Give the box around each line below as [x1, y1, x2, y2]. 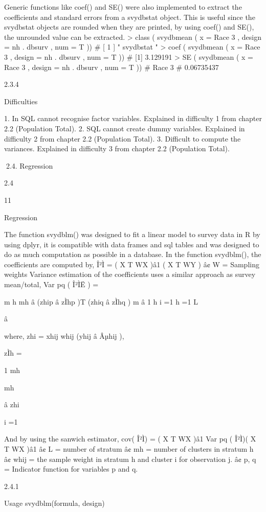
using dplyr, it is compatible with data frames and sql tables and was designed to [4, 239, 259, 249]
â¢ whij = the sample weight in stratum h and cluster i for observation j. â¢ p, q [4, 453, 256, 464]
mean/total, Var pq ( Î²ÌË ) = [4, 279, 99, 290]
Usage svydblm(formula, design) [4, 498, 105, 508]
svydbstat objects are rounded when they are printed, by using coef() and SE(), [4, 21, 254, 32]
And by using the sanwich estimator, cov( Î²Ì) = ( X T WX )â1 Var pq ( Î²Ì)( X [4, 433, 256, 444]
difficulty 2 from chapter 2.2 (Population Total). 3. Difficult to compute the [4, 133, 241, 144]
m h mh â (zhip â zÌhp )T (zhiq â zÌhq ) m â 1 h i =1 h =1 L [4, 296, 198, 307]
